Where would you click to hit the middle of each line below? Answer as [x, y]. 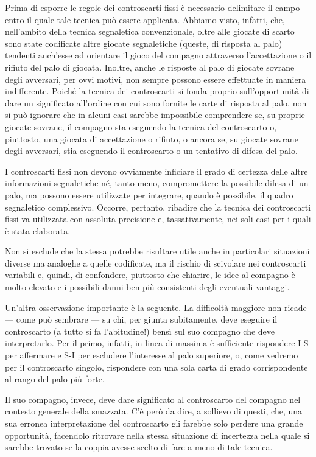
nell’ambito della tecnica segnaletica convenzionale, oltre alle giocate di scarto [150, 31]
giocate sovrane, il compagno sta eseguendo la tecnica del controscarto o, [141, 126]
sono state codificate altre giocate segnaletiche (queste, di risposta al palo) [144, 43]
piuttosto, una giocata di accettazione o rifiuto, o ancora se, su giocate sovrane [152, 138]
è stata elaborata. [38, 230]
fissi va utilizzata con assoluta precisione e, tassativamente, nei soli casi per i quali [158, 219]
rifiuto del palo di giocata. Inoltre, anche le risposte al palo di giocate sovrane [150, 67]
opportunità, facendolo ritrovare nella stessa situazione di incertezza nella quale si [157, 435]
